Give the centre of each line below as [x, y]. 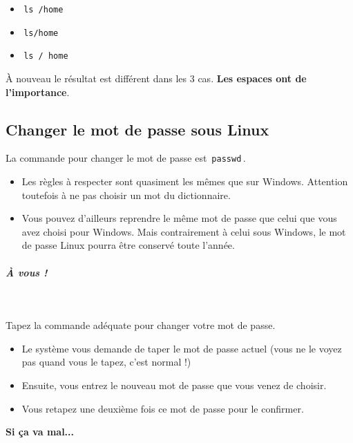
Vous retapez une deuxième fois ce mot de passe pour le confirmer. [163, 408]
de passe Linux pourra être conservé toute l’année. [128, 245]
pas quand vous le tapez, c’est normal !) [106, 362]
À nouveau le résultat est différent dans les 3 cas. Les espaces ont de [156, 78]
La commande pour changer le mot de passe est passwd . [126, 158]
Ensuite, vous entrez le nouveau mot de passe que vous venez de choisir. [174, 385]
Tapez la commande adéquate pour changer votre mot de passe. [141, 325]
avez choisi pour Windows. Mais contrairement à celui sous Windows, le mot [184, 231]
